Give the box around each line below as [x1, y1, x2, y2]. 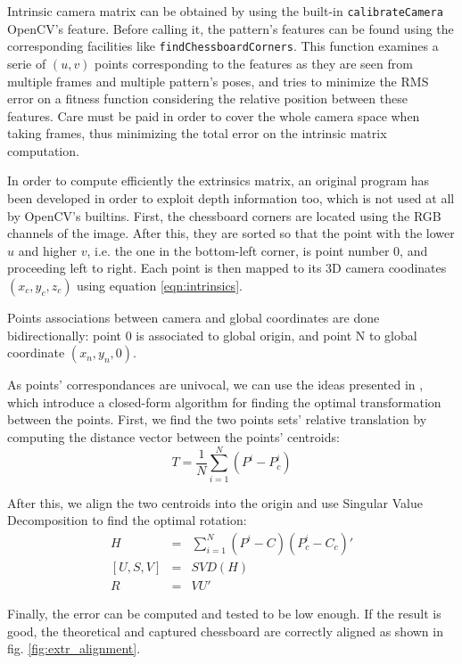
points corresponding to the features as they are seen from [95, 53, 413, 72]
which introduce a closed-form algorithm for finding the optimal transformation [7, 392, 441, 411]
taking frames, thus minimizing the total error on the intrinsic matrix [7, 124, 387, 143]
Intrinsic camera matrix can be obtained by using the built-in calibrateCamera [7, 2, 443, 20]
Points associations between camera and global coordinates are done [7, 308, 380, 327]
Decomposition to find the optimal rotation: [7, 511, 247, 529]
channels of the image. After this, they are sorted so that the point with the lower [7, 224, 455, 242]
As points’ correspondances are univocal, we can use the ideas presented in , [7, 375, 424, 394]
